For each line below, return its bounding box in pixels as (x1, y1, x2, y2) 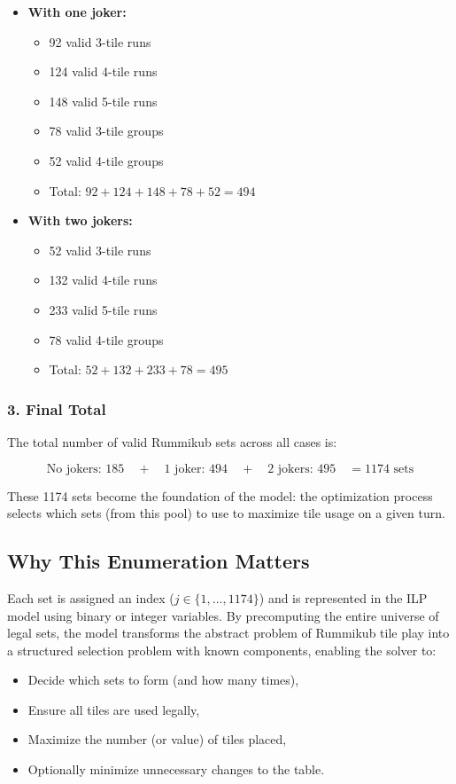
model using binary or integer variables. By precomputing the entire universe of (7, 606, 439, 624)
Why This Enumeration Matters (7, 547, 310, 575)
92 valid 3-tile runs (49, 32, 151, 51)
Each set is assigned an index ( (7, 588, 174, 607)
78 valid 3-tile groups (49, 122, 164, 140)
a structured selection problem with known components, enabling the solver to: (7, 640, 437, 659)
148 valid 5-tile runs (49, 91, 158, 110)
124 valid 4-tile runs (49, 62, 158, 81)
